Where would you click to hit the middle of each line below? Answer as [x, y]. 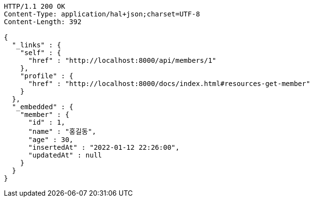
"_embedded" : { [43, 107]
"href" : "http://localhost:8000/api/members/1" [122, 60]
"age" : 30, [51, 140]
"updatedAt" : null [65, 155]
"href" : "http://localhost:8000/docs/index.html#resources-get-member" [169, 84]
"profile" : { [47, 76]
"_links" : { [37, 45]
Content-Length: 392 [43, 22]
